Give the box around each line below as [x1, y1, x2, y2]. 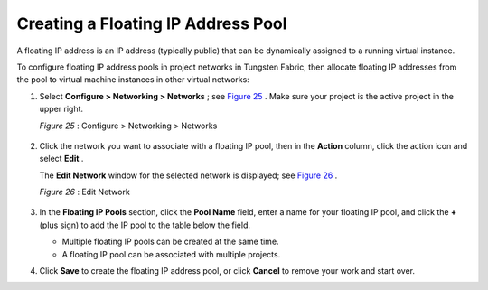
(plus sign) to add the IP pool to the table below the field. [39, 220, 251, 230]
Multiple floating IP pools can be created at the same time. [61, 236, 279, 248]
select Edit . [39, 154, 84, 164]
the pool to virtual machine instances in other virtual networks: [16, 74, 250, 85]
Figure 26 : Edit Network [39, 186, 130, 198]
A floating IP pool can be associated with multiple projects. [61, 248, 281, 259]
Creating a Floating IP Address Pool [16, 14, 287, 33]
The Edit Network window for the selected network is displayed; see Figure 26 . [39, 170, 338, 181]
